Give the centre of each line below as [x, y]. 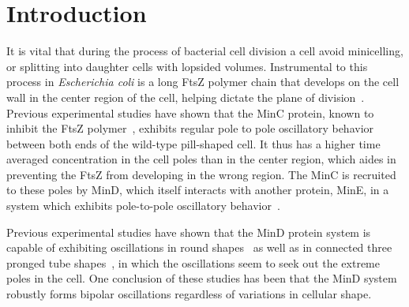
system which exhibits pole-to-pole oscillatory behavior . [143, 206]
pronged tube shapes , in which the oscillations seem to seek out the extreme [193, 262]
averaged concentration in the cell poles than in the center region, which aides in [201, 159]
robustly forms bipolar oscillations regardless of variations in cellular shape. [189, 294]
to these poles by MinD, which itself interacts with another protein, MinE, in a [198, 190]
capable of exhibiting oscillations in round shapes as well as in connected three [199, 247]
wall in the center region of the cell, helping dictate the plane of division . [186, 97]
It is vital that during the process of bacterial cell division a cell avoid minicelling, [205, 51]
